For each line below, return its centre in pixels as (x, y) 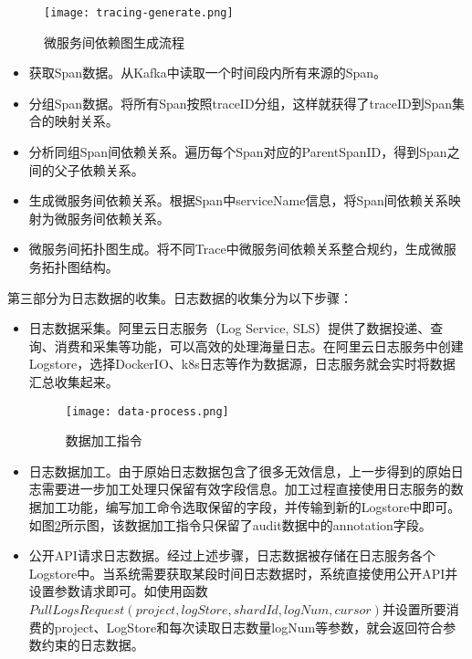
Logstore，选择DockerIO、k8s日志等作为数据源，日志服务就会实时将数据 (242, 364)
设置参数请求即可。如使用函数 (118, 591)
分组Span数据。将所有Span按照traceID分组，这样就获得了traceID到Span (241, 103)
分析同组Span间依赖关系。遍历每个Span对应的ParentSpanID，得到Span (238, 152)
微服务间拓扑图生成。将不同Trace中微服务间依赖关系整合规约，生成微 (236, 249)
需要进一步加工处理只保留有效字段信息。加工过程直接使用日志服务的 (246, 489)
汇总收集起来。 (73, 381)
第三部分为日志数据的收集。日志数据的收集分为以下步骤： (180, 297)
